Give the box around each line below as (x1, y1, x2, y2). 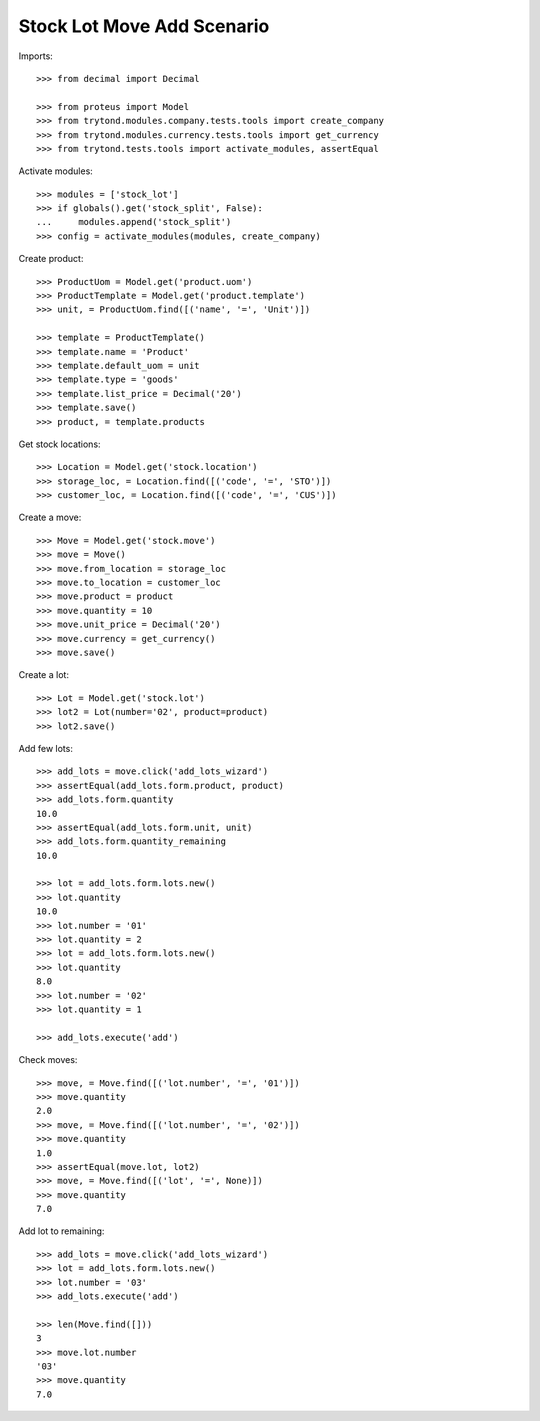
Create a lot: (18, 669, 70, 681)
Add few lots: (18, 742, 74, 754)
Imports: (18, 50, 54, 62)
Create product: (18, 253, 84, 265)
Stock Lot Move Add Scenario (18, 15, 270, 37)
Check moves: (18, 1054, 78, 1066)
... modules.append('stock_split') (36, 216, 232, 228)
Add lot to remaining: (18, 1225, 105, 1237)
